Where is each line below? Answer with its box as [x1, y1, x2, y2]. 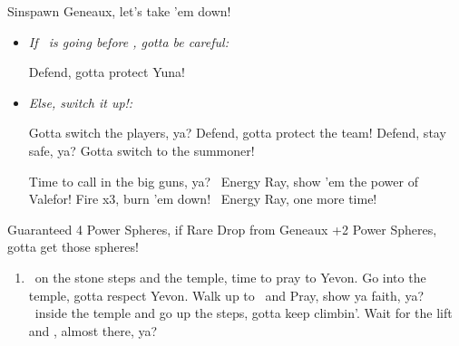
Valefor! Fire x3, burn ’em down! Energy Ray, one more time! [28, 189, 377, 208]
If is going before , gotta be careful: [28, 32, 229, 51]
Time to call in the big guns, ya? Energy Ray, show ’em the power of [28, 171, 418, 190]
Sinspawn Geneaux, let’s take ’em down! [7, 2, 231, 20]
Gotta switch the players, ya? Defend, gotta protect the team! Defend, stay [28, 123, 446, 142]
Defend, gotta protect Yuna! [28, 62, 185, 82]
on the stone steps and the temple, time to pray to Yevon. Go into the [34, 267, 426, 286]
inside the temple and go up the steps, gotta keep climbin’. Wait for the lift [34, 303, 453, 322]
